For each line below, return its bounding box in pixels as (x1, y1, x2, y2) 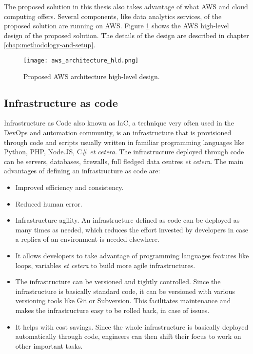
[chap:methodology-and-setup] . (4, 40, 96, 50)
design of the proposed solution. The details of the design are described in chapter (4, 30, 249, 40)
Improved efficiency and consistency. (15, 182, 124, 192)
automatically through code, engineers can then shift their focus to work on (15, 331, 241, 341)
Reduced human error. (15, 198, 82, 208)
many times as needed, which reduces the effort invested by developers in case (15, 224, 249, 234)
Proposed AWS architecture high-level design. (23, 71, 160, 81)
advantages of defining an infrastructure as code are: (4, 166, 160, 176)
